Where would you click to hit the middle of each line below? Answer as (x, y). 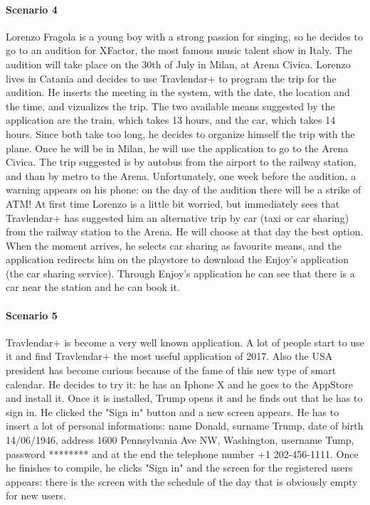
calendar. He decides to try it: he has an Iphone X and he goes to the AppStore (179, 384)
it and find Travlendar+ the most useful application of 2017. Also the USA (169, 356)
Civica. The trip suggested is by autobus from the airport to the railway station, (181, 162)
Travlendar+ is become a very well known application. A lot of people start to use (185, 342)
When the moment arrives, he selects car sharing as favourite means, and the (174, 245)
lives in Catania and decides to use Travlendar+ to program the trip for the (171, 78)
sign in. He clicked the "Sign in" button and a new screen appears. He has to (173, 411)
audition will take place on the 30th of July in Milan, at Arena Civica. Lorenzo (178, 64)
